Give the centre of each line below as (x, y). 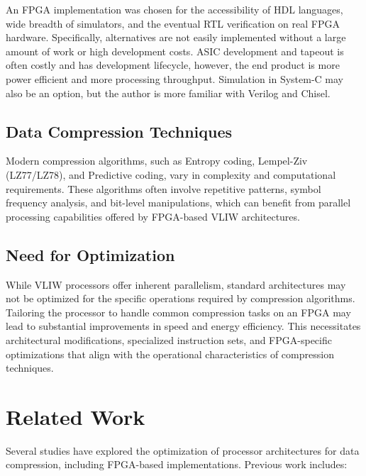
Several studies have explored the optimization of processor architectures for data (183, 450)
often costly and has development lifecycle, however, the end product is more (173, 65)
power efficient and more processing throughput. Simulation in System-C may (174, 78)
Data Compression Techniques (119, 131)
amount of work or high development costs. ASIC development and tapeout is (175, 51)
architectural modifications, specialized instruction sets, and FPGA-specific (169, 339)
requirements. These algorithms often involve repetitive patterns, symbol (163, 188)
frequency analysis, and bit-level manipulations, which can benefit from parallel (178, 203)
